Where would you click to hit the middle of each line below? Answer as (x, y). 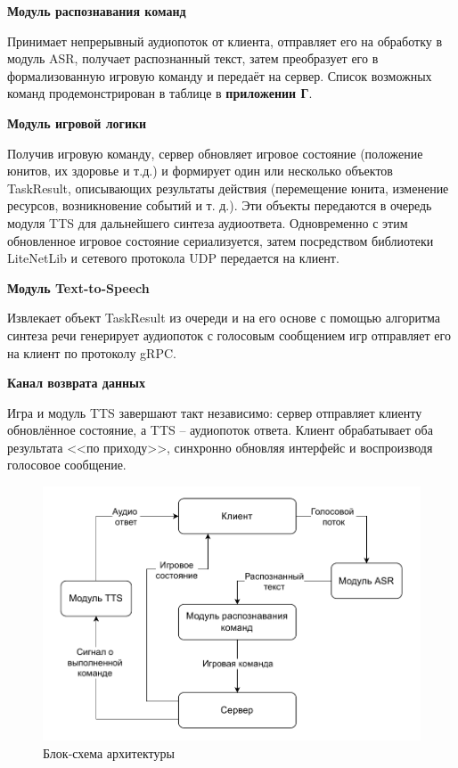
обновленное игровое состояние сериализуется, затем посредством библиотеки (221, 240)
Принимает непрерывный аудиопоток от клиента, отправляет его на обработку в (225, 41)
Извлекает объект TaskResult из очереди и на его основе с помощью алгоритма (224, 318)
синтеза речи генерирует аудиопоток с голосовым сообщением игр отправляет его (229, 335)
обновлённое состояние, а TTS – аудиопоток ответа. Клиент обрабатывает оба (220, 430)
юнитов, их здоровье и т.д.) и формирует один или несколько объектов (200, 171)
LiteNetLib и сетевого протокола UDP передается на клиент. (173, 258)
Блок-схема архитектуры (109, 752)
